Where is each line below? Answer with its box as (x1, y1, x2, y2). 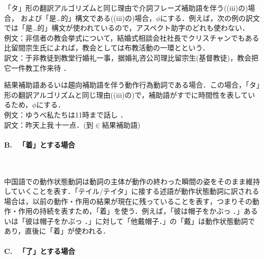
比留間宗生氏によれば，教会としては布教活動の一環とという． (4, 42, 210, 53)
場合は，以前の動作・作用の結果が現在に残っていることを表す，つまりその (4, 195, 252, 206)
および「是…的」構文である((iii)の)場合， (20, 12, 156, 23)
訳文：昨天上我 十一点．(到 (4, 119, 93, 130)
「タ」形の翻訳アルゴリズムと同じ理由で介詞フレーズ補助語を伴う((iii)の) (4, 3, 248, 13)
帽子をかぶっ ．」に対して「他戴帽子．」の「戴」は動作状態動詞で (39, 215, 255, 226)
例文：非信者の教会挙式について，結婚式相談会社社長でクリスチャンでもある (4, 32, 259, 43)
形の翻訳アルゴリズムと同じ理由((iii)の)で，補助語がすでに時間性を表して (4, 89, 248, 100)
